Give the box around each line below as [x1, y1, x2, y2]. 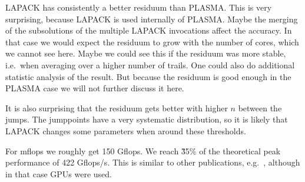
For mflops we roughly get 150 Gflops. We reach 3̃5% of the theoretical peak [5, 144, 281, 157]
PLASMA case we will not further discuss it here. [5, 82, 184, 94]
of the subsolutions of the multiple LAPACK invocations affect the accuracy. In [5, 24, 292, 37]
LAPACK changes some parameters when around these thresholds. [5, 124, 246, 137]
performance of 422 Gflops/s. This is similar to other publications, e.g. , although [5, 156, 300, 168]
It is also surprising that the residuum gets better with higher [5, 101, 228, 114]
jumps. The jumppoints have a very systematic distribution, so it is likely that [5, 113, 288, 125]
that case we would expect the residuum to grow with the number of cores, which [5, 35, 299, 48]
